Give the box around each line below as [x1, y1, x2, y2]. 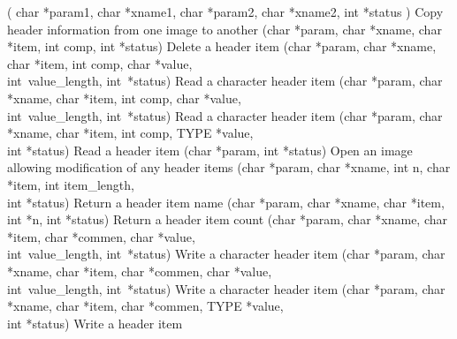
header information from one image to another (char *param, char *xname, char [7, 19, 442, 38]
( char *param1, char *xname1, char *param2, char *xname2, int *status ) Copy [7, 3, 444, 20]
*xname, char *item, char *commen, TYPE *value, [7, 297, 284, 315]
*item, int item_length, [7, 175, 134, 193]
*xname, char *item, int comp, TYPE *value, [7, 124, 254, 142]
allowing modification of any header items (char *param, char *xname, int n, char [7, 158, 451, 177]
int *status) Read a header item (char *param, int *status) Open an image [7, 140, 413, 159]
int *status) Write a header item [7, 313, 183, 332]
